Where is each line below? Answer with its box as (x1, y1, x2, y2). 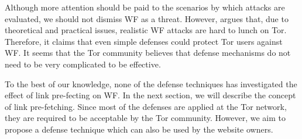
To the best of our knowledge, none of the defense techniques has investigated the (5, 77, 297, 90)
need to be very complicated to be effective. (5, 58, 161, 70)
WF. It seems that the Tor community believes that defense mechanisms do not (5, 47, 291, 59)
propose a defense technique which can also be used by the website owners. (5, 123, 273, 135)
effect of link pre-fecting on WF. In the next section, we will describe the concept (5, 89, 296, 101)
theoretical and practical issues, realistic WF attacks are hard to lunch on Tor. (5, 24, 287, 36)
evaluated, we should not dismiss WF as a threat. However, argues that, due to (5, 12, 289, 24)
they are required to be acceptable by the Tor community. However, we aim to (5, 112, 286, 124)
